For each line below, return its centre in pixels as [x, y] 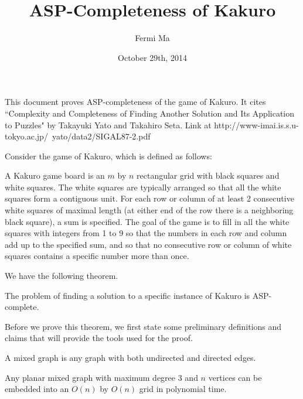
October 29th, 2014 [152, 57]
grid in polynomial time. [183, 389]
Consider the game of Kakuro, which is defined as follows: [108, 156]
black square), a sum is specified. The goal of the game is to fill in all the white [147, 221]
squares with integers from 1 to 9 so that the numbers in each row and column [146, 233]
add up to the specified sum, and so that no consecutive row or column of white [148, 244]
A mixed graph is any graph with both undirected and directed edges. [130, 357]
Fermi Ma [152, 38]
